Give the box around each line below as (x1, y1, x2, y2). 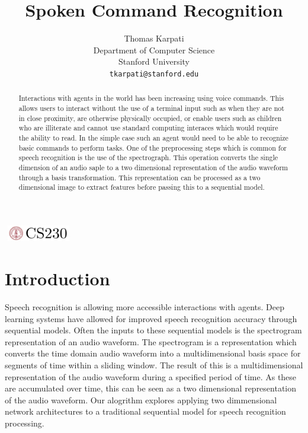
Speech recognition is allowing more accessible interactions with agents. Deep (5, 301, 284, 313)
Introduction (5, 266, 110, 291)
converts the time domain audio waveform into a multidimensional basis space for (5, 347, 301, 359)
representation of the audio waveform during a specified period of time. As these (5, 370, 297, 383)
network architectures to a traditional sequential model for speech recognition (5, 405, 286, 418)
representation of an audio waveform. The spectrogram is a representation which (5, 335, 297, 348)
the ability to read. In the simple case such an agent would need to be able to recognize (18, 132, 288, 142)
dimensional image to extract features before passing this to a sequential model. (18, 182, 265, 192)
